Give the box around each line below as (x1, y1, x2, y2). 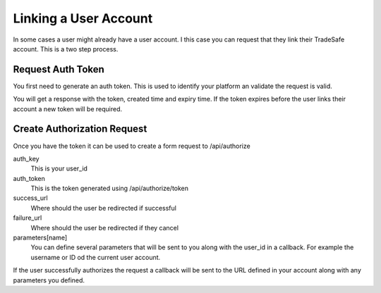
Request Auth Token (13, 63, 105, 75)
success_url (13, 194, 49, 202)
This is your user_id (30, 164, 88, 173)
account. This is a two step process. (13, 44, 119, 53)
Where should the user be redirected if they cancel (30, 223, 179, 232)
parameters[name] (13, 233, 68, 242)
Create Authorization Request (13, 123, 147, 135)
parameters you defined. (13, 275, 85, 285)
